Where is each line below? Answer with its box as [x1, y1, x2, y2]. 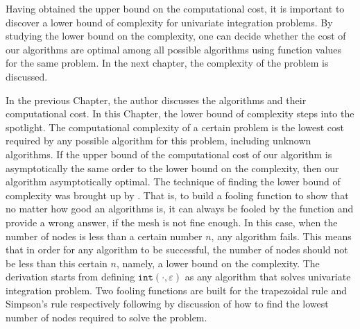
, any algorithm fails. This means [211, 228, 352, 243]
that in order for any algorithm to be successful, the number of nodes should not [6, 242, 348, 257]
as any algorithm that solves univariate [185, 269, 351, 284]
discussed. [6, 69, 48, 83]
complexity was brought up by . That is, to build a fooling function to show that [6, 187, 349, 202]
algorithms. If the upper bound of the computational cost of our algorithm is [6, 146, 332, 161]
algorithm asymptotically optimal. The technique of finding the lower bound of [6, 174, 341, 189]
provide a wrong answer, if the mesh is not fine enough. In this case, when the [6, 214, 338, 229]
